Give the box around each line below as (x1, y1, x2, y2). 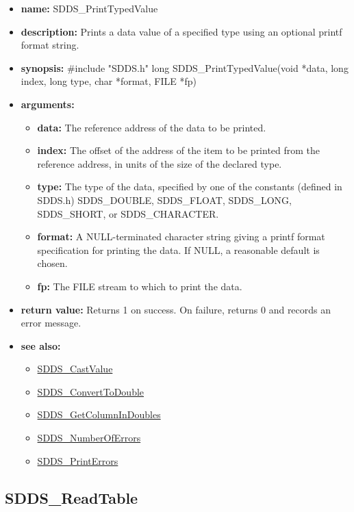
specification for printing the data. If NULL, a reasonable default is (37, 242, 320, 257)
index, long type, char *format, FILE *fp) (21, 74, 197, 88)
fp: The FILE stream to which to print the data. (37, 279, 242, 293)
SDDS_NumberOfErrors (37, 431, 141, 445)
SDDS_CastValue (37, 361, 113, 376)
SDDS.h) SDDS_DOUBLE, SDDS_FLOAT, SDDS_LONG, (37, 192, 292, 207)
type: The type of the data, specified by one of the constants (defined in (37, 179, 342, 194)
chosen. (37, 256, 68, 270)
